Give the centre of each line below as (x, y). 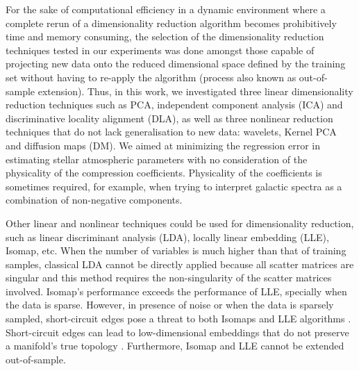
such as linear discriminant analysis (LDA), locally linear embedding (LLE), (167, 237)
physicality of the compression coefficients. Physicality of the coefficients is (164, 173)
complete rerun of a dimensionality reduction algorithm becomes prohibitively (171, 23)
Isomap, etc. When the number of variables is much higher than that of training (176, 250)
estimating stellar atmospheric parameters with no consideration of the (157, 159)
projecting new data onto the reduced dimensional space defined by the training (176, 64)
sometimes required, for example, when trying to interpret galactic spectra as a (174, 186)
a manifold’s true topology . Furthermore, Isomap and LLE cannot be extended (175, 346)
